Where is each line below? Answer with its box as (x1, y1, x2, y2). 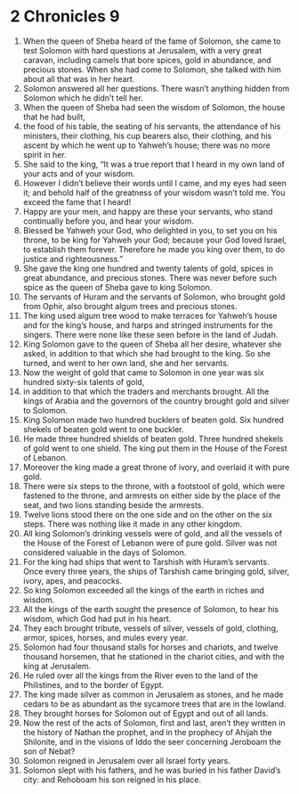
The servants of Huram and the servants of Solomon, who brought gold (22, 291, 286, 302)
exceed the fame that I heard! (22, 196, 132, 207)
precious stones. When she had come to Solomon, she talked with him (22, 64, 281, 75)
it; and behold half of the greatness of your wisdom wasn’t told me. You (22, 187, 286, 198)
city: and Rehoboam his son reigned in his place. (22, 774, 202, 785)
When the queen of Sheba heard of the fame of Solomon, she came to (22, 36, 281, 46)
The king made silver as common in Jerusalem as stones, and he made (22, 689, 284, 700)
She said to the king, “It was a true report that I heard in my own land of (22, 159, 286, 169)
